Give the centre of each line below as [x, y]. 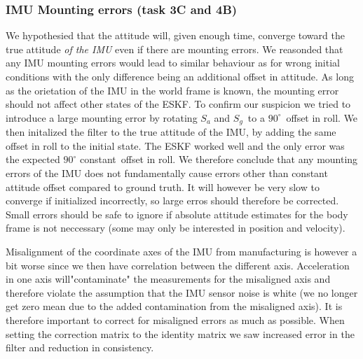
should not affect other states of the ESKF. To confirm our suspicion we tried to [178, 104]
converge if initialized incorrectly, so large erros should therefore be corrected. [172, 200]
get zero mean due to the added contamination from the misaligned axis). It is [174, 306]
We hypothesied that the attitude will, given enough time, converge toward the [175, 35]
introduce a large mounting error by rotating [102, 117]
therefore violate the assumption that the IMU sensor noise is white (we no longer [182, 292]
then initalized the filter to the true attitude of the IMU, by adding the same [171, 132]
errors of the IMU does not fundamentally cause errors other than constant [167, 173]
